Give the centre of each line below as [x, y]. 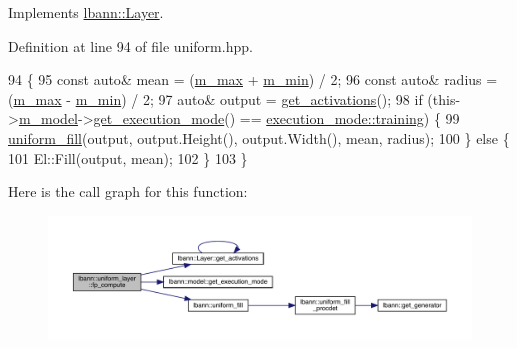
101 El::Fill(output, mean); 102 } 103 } [128, 157]
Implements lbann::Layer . [86, 12]
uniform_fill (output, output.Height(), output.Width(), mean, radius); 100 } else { [259, 137]
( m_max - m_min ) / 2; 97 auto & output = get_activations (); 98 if [215, 98]
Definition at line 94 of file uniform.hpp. [130, 45]
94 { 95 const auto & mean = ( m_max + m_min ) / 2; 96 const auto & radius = [253, 79]
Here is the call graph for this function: [128, 191]
